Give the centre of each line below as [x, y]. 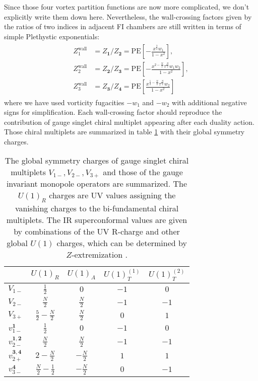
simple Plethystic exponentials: [52, 36]
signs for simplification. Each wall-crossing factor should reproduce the [113, 112]
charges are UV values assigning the [112, 195]
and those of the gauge [143, 172]
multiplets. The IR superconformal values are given [97, 219]
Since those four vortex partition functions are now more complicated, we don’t [127, 7]
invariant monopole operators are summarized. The [97, 184]
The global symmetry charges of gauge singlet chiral [97, 161]
